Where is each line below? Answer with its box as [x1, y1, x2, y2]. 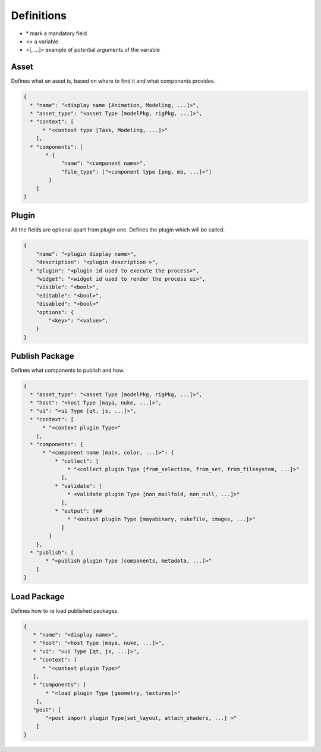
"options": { [36, 309, 74, 315]
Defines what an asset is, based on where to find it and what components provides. [11, 77, 216, 84]
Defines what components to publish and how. [11, 366, 125, 374]
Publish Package [11, 351, 74, 361]
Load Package [11, 591, 65, 601]
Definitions [11, 9, 67, 22]
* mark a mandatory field [26, 30, 87, 37]
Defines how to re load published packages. [11, 607, 119, 614]
